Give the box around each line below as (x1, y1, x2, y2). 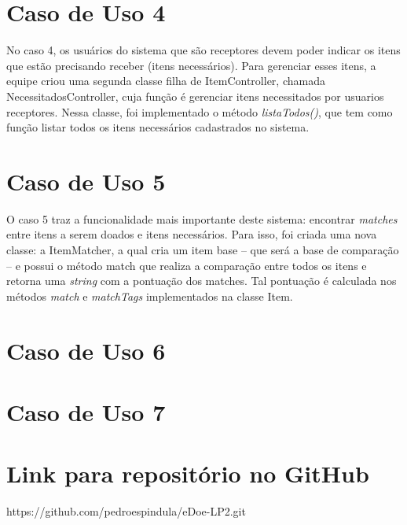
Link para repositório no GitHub (6, 457, 369, 490)
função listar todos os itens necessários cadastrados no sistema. (6, 119, 310, 135)
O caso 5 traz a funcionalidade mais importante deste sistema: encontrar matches (6, 210, 398, 227)
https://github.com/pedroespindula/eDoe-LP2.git (6, 503, 246, 519)
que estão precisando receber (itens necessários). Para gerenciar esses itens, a (6, 57, 376, 73)
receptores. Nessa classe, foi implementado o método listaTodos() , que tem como (6, 103, 393, 120)
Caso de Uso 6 (6, 334, 166, 366)
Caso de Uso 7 (6, 395, 166, 427)
